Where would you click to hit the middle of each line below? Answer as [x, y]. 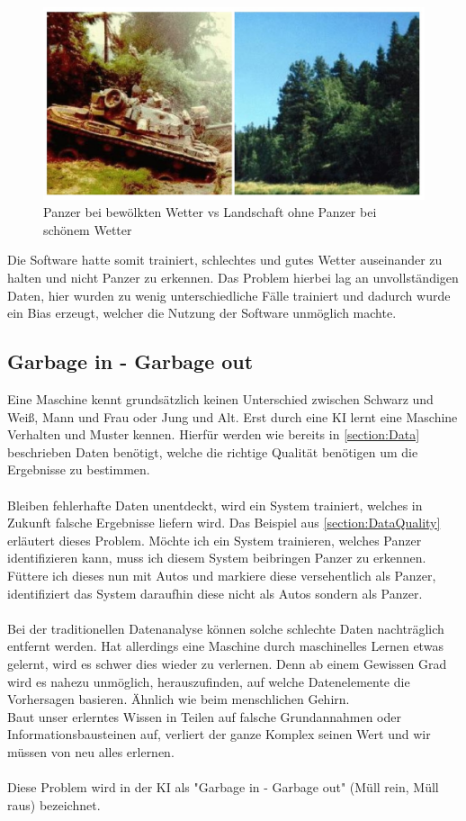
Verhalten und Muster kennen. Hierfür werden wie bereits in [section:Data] [214, 434]
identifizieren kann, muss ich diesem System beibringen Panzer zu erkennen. [217, 558]
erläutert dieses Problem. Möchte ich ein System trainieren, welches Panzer [215, 540]
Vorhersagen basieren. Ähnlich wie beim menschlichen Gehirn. [179, 699]
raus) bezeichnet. [54, 804]
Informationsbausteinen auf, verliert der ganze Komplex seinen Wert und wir [219, 734]
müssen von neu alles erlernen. [91, 751]
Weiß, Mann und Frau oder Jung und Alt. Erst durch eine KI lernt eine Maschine [233, 416]
